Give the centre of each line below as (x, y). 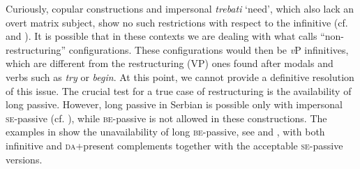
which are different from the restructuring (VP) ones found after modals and (170, 63)
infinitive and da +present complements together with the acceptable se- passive (174, 145)
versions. (24, 159)
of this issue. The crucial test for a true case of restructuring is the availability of (179, 90)
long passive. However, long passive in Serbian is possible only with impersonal (174, 104)
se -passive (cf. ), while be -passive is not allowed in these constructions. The (166, 118)
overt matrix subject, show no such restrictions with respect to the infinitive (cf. (177, 22)
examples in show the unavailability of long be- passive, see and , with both (165, 132)
